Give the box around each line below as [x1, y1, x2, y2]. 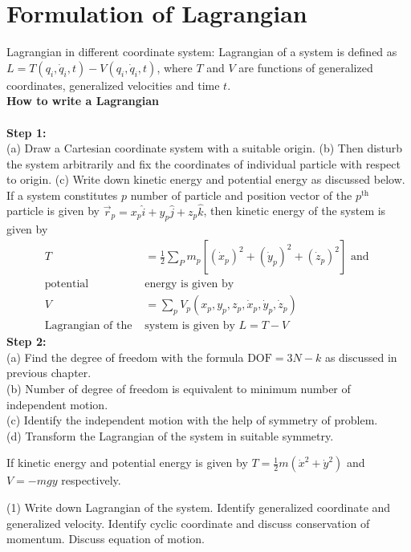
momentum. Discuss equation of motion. [6, 530, 205, 547]
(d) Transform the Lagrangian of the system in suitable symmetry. [6, 427, 334, 444]
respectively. [61, 472, 121, 489]
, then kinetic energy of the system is [203, 202, 386, 219]
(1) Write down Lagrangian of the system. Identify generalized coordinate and [6, 498, 391, 515]
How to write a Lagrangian [6, 92, 160, 109]
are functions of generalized [238, 59, 373, 75]
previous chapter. [6, 364, 92, 381]
